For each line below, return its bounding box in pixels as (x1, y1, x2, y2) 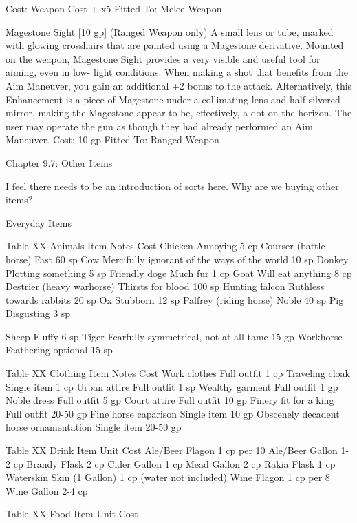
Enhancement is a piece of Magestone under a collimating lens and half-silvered (6, 92, 340, 106)
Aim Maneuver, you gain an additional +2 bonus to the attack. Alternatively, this (6, 78, 352, 92)
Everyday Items (6, 215, 72, 229)
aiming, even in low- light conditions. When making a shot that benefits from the (6, 65, 349, 79)
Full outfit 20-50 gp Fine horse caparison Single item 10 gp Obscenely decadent (6, 406, 340, 420)
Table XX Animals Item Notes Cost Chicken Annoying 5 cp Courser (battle (6, 238, 325, 253)
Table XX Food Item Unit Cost (6, 506, 138, 521)
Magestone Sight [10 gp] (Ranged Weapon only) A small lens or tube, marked (6, 24, 334, 39)
